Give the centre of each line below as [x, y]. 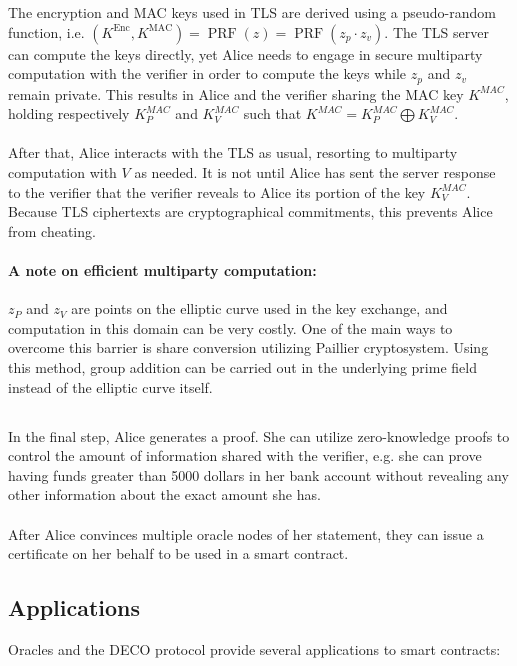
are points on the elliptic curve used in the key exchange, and [259, 308]
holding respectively [69, 113]
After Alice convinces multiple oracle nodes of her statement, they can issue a [246, 533]
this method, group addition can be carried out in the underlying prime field [242, 366]
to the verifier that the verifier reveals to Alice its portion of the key [217, 191]
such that [272, 113]
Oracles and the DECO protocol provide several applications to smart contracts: [254, 648]
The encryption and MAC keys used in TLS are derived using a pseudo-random [252, 12]
